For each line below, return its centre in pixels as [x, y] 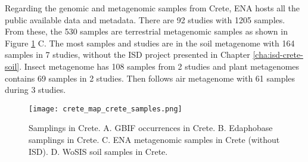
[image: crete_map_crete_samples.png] [105, 109]
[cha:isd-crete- [278, 54]
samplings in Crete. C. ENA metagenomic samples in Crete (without [154, 139]
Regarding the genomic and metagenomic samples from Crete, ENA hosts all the [153, 8]
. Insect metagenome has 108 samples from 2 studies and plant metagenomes [159, 66]
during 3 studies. [35, 90]
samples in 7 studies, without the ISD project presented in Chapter [127, 54]
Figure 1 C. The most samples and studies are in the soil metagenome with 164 [150, 43]
